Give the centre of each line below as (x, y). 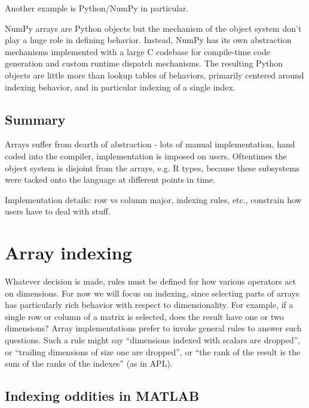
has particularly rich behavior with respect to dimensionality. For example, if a (149, 305)
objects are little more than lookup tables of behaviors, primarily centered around (154, 75)
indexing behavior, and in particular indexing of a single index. (120, 87)
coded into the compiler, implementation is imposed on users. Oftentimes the (146, 155)
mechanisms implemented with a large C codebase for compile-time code (137, 51)
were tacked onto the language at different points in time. (110, 179)
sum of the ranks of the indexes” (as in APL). (89, 363)
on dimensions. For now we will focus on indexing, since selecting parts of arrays (152, 293)
